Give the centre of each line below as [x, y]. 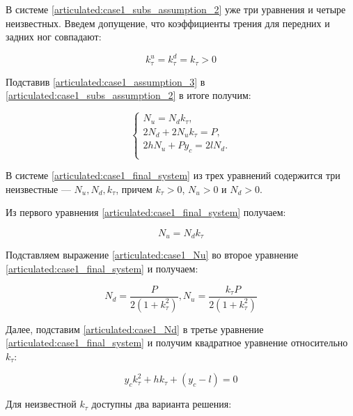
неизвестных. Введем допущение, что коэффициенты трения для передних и [168, 23]
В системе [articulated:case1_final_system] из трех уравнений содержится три [173, 175]
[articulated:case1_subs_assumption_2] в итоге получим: [128, 95]
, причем [134, 188]
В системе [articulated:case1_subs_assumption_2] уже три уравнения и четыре [176, 9]
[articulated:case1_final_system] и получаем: [102, 269]
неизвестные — [38, 188]
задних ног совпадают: [54, 37]
